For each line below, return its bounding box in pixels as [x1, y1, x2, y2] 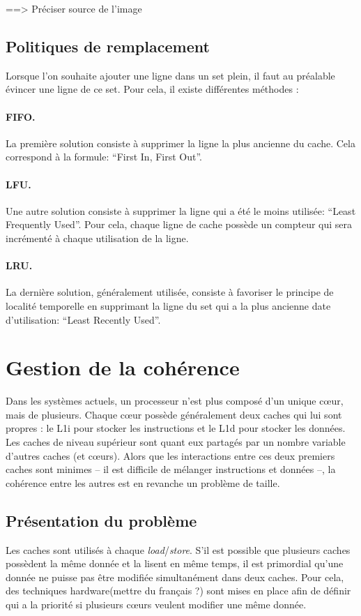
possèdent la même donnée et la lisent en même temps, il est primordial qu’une [6, 556, 344, 571]
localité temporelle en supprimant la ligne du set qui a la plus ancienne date [6, 298, 331, 313]
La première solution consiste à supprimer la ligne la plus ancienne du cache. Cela [6, 135, 355, 150]
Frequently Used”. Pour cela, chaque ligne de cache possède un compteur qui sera [6, 217, 353, 232]
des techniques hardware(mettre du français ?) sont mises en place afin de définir [6, 583, 351, 598]
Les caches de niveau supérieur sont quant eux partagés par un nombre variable [6, 435, 346, 449]
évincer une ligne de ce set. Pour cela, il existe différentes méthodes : [6, 82, 299, 96]
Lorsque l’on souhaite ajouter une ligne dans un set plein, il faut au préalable [6, 68, 335, 82]
